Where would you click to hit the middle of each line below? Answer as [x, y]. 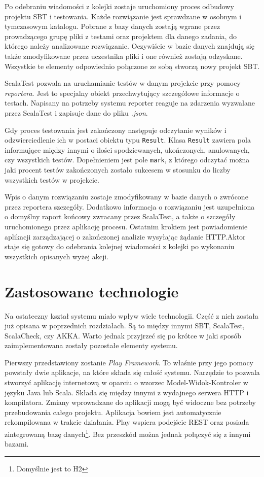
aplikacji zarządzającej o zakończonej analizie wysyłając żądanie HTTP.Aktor [125, 236]
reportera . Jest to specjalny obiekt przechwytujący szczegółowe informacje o [122, 93]
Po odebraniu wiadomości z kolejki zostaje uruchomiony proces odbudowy [119, 6]
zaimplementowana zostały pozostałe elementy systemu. [91, 345]
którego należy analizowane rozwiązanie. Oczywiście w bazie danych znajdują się [129, 46]
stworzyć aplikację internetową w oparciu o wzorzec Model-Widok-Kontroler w [126, 382]
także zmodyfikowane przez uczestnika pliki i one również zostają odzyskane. [124, 56]
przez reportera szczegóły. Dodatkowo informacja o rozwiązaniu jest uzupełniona [130, 206]
